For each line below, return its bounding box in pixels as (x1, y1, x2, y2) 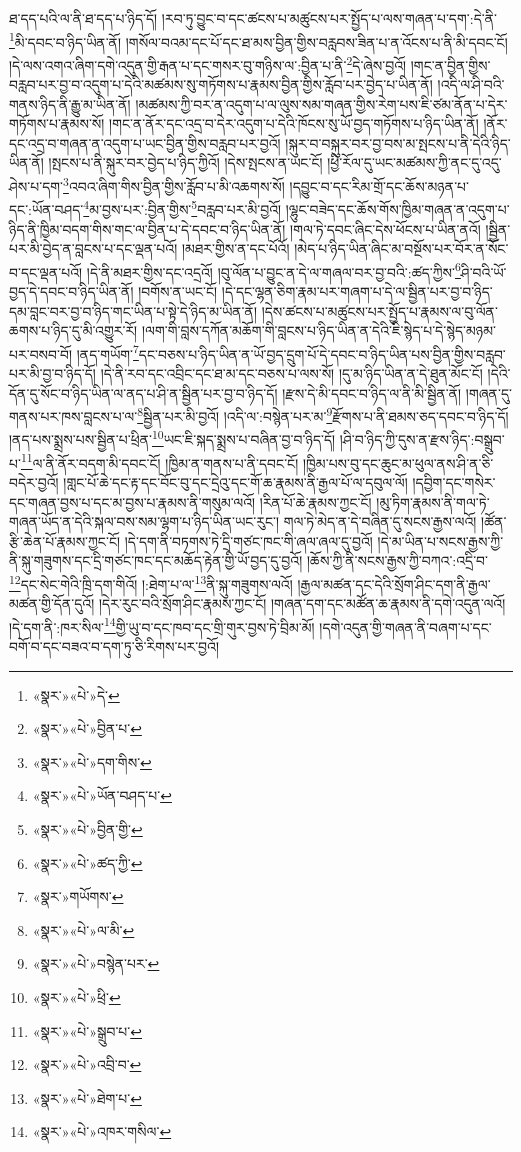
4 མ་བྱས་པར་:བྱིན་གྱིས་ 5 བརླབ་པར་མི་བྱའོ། (83, 196, 282, 219)
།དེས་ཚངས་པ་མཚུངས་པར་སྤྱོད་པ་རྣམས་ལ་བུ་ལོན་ (261, 300, 498, 321)
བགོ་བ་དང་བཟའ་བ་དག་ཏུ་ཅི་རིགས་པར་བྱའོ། (9, 636, 219, 657)
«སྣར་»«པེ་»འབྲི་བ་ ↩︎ (32, 1054, 142, 1075)
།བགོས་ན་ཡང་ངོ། (138, 281, 218, 301)
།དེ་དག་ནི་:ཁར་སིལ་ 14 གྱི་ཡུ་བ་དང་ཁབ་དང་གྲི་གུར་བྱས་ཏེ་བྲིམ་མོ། (9, 613, 315, 637)
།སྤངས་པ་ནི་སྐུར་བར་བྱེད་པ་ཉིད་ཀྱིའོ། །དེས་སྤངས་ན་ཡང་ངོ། (48, 152, 323, 173)
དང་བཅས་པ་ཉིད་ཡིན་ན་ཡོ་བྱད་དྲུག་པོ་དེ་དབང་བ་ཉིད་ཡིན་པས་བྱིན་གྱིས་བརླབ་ (138, 343, 506, 364)
